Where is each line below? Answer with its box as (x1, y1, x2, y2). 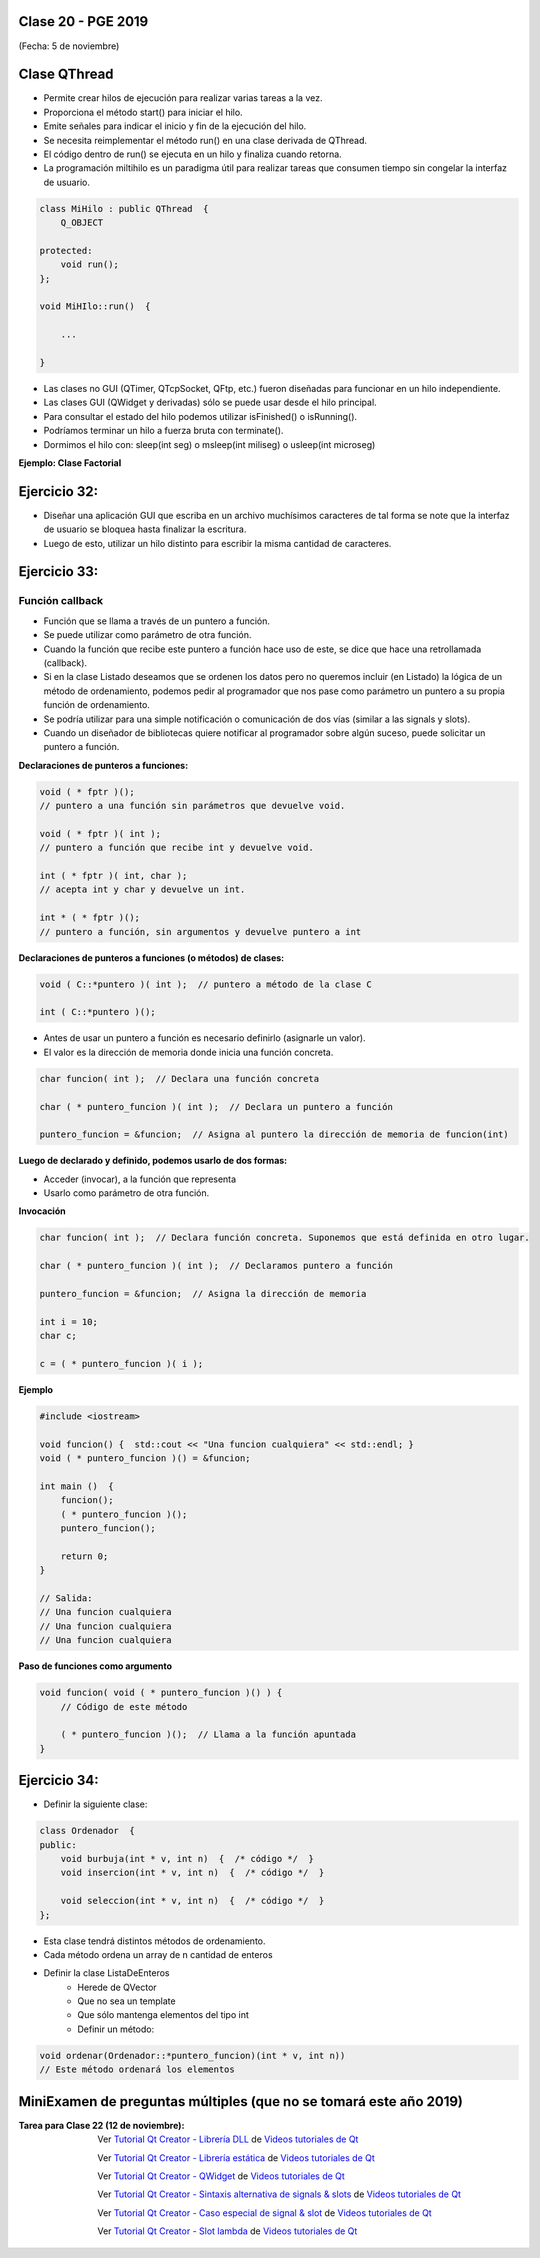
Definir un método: (77, 2023, 155, 2035)
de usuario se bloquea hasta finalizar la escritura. (43, 523, 247, 535)
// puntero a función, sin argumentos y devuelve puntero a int (39, 926, 362, 937)
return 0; (60, 1550, 109, 1562)
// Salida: (39, 1593, 93, 1604)
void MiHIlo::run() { (39, 301, 151, 312)
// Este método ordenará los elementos (39, 2064, 235, 2075)
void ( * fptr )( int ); (39, 828, 162, 839)
